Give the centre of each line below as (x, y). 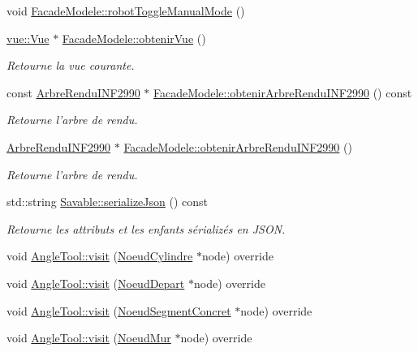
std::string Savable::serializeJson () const (108, 202)
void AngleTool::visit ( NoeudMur (89, 338)
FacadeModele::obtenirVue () (134, 38)
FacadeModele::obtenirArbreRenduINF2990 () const (283, 92)
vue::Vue (28, 38)
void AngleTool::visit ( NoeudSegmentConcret (119, 310)
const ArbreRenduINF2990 (73, 92)
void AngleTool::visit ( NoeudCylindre (100, 256)
